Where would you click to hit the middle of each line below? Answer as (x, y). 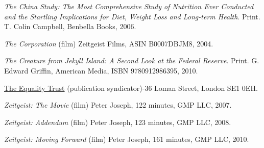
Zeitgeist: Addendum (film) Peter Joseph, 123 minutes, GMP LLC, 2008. (118, 122)
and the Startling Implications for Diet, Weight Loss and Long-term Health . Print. (132, 16)
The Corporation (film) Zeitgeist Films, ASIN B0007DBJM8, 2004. (109, 43)
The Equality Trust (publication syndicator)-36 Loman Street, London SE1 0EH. (131, 88)
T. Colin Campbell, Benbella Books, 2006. (70, 26)
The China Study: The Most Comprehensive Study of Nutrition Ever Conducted (129, 6)
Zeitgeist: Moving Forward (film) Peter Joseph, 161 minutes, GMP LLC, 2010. (127, 139)
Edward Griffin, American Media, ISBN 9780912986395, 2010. (101, 70)
